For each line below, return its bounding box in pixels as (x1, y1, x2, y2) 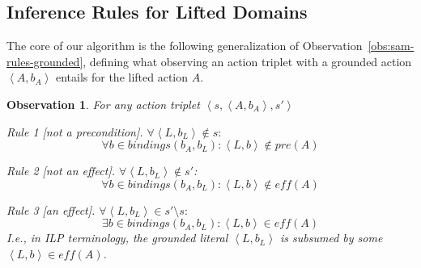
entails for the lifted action (55, 69, 189, 86)
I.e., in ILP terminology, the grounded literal (6, 229, 228, 246)
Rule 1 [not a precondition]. (6, 123, 143, 140)
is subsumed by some (280, 229, 383, 246)
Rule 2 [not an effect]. (6, 162, 116, 179)
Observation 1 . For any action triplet (6, 95, 200, 112)
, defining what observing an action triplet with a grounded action (83, 52, 412, 69)
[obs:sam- (368, 37, 415, 54)
